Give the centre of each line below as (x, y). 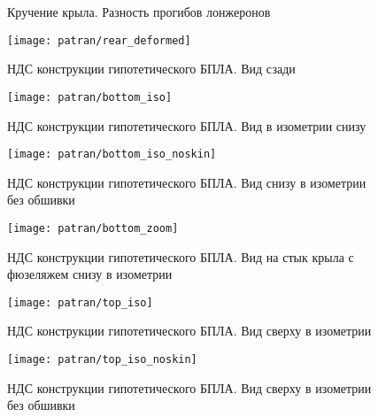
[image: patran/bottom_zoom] (93, 228)
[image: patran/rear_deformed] (99, 40)
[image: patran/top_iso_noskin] (102, 360)
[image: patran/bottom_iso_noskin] (112, 154)
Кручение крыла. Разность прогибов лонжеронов (139, 12)
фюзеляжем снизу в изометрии (90, 274)
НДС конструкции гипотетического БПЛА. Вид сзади (151, 69)
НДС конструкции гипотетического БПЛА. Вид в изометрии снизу (187, 125)
